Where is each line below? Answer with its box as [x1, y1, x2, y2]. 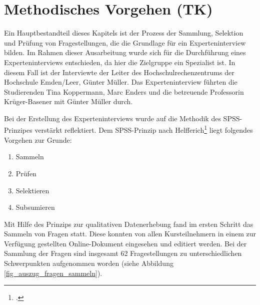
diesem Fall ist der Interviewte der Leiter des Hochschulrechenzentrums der [4, 67, 234, 77]
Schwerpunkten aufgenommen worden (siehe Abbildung [4, 258, 173, 268]
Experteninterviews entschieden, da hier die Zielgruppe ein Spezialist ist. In [4, 57, 235, 67]
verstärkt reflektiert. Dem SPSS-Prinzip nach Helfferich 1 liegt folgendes [34, 123, 253, 135]
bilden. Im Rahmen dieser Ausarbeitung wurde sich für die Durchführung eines [4, 47, 246, 58]
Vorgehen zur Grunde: [4, 134, 72, 145]
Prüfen [15, 168, 36, 178]
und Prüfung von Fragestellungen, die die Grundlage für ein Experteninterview [4, 37, 246, 48]
